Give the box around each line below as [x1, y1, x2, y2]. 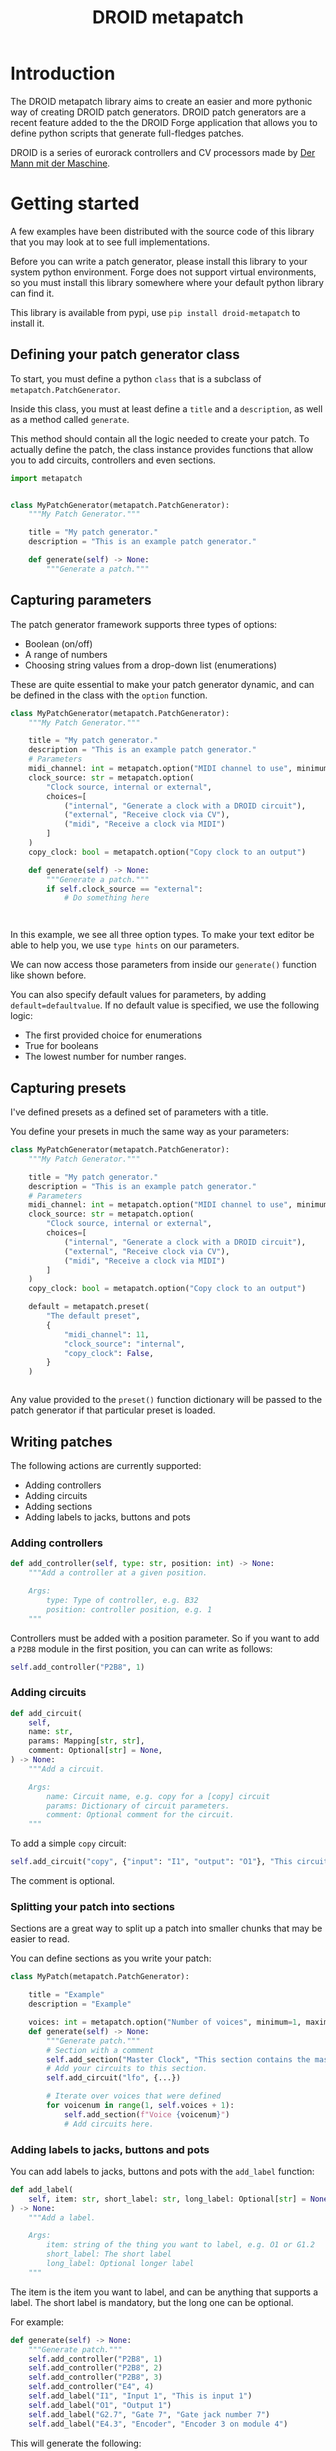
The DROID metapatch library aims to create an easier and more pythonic [10, 95, 313, 107]
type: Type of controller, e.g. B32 [46, 1595, 199, 1605]
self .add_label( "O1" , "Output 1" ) [28, 2400, 172, 2410]
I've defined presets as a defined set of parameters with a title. [10, 1106, 269, 1118]
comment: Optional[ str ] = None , [28, 1746, 163, 1756]
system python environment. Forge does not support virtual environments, [10, 266, 317, 278]
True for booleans [24, 1040, 99, 1052]
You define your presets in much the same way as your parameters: [10, 1126, 290, 1138]
